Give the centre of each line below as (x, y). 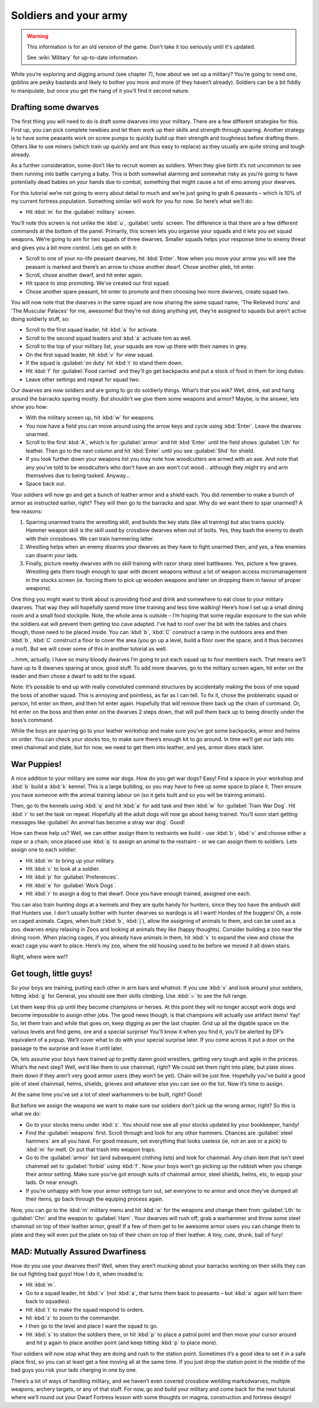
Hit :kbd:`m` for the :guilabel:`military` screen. (81, 212)
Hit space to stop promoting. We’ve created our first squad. (98, 283)
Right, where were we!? (39, 957)
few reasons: (27, 511)
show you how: (30, 407)
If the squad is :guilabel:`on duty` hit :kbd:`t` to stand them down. (104, 363)
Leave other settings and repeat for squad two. (83, 379)
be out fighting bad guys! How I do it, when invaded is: (77, 1274)
